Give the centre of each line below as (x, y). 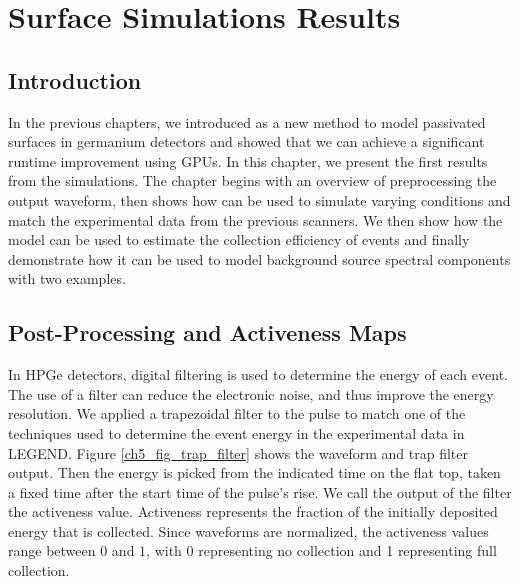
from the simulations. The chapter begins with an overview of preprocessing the (252, 180)
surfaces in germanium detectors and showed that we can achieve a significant (246, 141)
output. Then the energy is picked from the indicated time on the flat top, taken (254, 472)
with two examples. (67, 278)
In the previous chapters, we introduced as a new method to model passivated (247, 121)
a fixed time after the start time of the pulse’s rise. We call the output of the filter (260, 491)
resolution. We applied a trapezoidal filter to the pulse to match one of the (237, 413)
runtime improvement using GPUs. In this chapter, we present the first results (248, 160)
